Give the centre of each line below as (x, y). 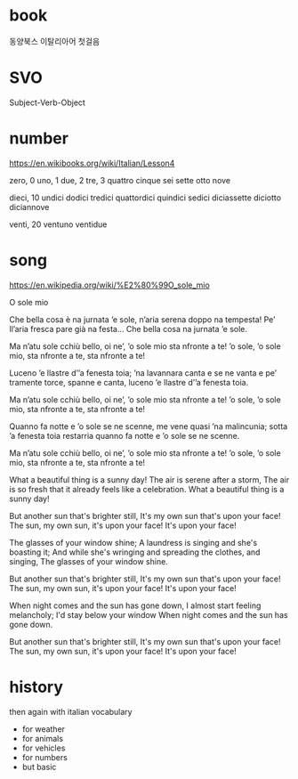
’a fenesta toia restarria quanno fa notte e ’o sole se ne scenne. (125, 435)
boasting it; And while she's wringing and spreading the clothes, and (135, 552)
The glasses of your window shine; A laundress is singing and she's (133, 542)
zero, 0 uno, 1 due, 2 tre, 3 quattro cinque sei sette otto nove (120, 180)
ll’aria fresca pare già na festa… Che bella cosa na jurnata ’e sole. (128, 329)
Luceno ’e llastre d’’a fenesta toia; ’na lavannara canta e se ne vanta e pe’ (143, 373)
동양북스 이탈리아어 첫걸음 (55, 41)
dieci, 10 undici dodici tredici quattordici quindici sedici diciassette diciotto (145, 198)
